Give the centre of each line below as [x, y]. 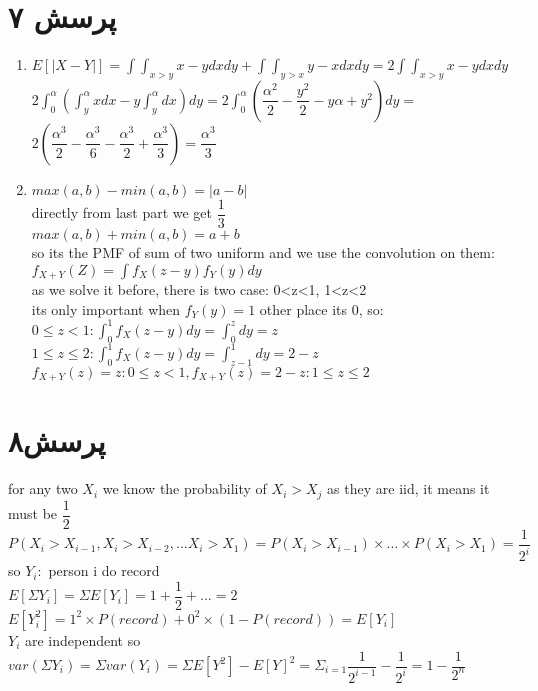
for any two [43, 488]
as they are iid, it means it [408, 488]
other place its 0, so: [321, 308]
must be [33, 513]
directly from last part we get [122, 212]
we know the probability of [184, 488]
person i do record [104, 570]
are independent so [82, 639]
